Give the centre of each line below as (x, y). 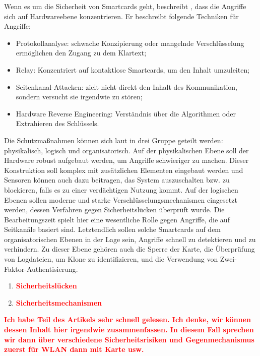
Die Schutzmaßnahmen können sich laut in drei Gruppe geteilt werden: (114, 140)
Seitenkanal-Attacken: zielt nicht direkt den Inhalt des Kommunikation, (126, 86)
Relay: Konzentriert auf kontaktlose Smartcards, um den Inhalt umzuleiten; (133, 69)
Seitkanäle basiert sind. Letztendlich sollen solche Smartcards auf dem (113, 229)
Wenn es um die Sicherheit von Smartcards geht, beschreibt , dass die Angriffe (125, 6)
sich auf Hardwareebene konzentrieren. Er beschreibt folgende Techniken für (121, 16)
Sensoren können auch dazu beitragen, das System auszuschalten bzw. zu (117, 180)
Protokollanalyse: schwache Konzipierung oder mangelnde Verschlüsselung (130, 43)
